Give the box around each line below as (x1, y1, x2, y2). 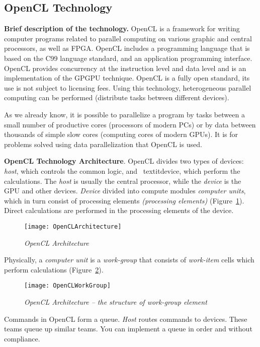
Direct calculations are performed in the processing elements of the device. (4, 205, 234, 216)
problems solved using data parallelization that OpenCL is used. (4, 138, 202, 149)
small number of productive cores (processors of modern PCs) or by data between (4, 119, 256, 129)
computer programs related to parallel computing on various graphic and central (4, 33, 252, 43)
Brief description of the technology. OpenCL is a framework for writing (4, 23, 240, 34)
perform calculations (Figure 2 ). (4, 264, 104, 274)
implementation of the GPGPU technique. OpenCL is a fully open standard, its (4, 73, 250, 83)
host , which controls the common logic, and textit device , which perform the (4, 165, 240, 176)
